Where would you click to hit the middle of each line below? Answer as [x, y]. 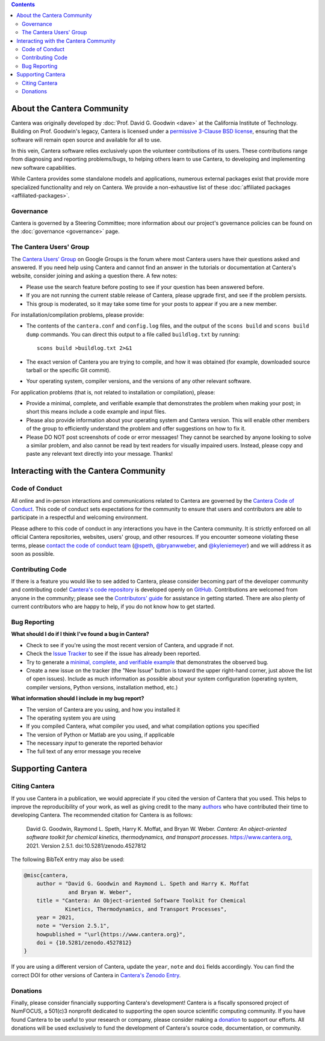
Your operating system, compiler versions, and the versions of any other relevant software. [139, 381]
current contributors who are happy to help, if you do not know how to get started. [113, 607]
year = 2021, [56, 917]
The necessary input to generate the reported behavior [94, 743]
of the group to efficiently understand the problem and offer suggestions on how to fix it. [136, 429]
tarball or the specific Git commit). [69, 370]
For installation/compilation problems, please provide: [78, 315]
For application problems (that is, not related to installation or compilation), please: [113, 392]
